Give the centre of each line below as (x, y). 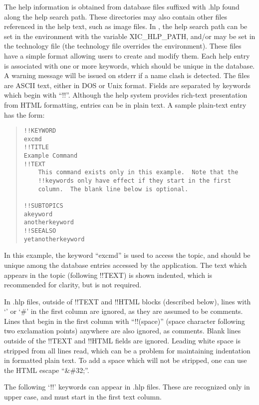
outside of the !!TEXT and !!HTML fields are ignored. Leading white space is (122, 341)
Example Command (51, 156)
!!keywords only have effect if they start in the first (135, 181)
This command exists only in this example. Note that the (138, 172)
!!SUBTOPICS (43, 206)
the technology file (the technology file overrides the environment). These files (123, 46)
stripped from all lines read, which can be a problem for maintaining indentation (127, 350)
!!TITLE (36, 147)
